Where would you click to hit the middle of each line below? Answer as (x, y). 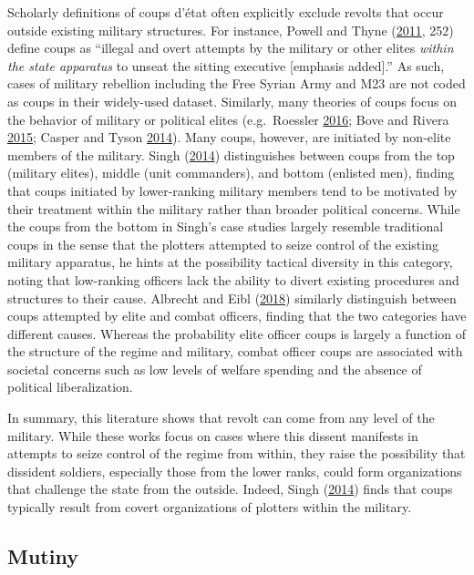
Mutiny (43, 556)
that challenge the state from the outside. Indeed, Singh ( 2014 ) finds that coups (230, 489)
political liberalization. (70, 387)
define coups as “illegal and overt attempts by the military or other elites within (231, 48)
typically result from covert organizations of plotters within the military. (210, 507)
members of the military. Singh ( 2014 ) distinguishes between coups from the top (231, 154)
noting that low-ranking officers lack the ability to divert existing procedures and (233, 279)
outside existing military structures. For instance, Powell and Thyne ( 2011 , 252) (231, 30)
